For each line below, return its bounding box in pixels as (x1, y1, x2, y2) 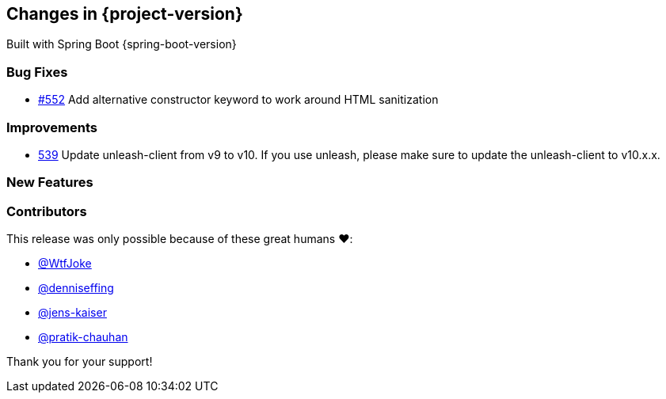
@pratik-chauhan (38, 330, 128, 344)
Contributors (6, 203, 87, 219)
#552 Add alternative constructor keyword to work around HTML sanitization (38, 93, 439, 107)
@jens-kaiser (38, 306, 107, 320)
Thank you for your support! (6, 355, 153, 369)
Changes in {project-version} (6, 4, 243, 24)
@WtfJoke (38, 256, 92, 271)
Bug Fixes (6, 63, 68, 80)
